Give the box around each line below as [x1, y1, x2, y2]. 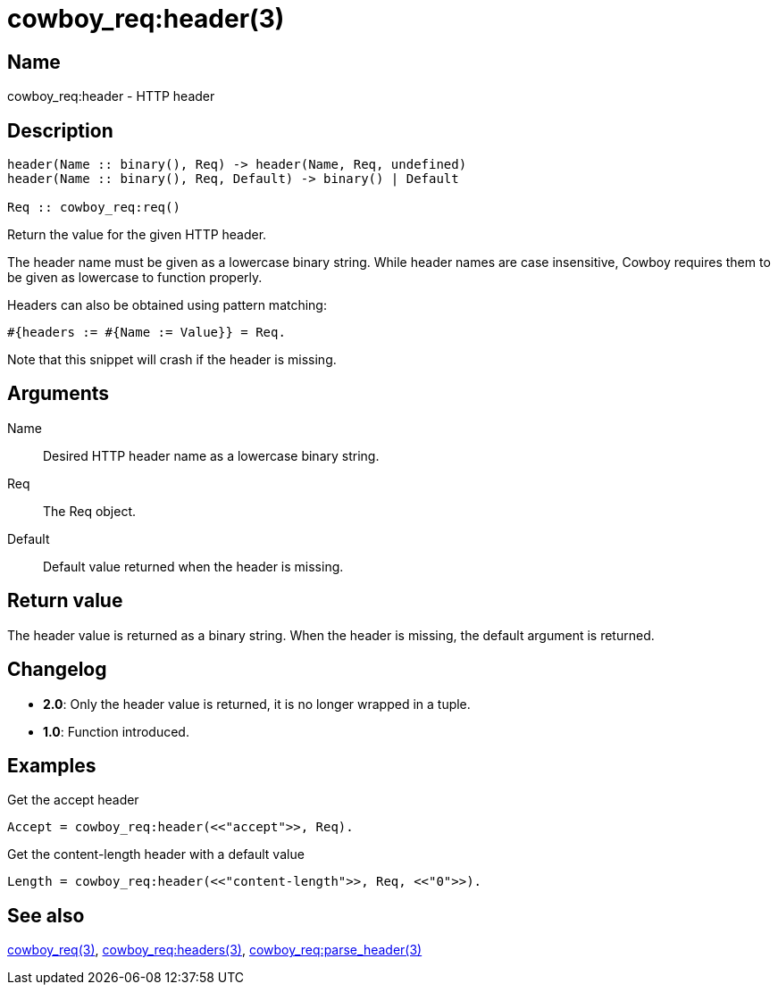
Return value [7, 589, 123, 613]
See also [7, 904, 85, 927]
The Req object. [43, 503, 137, 519]
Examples [7, 754, 96, 777]
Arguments [7, 382, 110, 405]
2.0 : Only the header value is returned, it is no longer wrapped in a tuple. [43, 696, 471, 712]
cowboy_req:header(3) [7, 4, 285, 34]
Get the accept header [7, 792, 139, 808]
